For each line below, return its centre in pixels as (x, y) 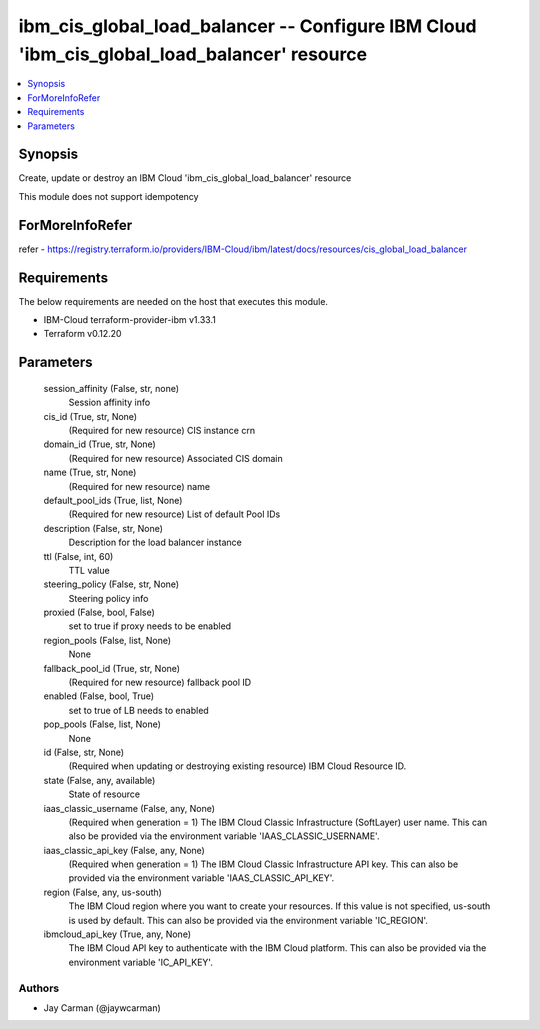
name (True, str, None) (90, 472)
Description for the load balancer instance (155, 542)
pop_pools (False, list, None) (102, 724)
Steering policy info (108, 598)
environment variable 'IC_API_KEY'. (141, 962)
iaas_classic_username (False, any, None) (129, 808)
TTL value (89, 570)
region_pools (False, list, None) (107, 640)
